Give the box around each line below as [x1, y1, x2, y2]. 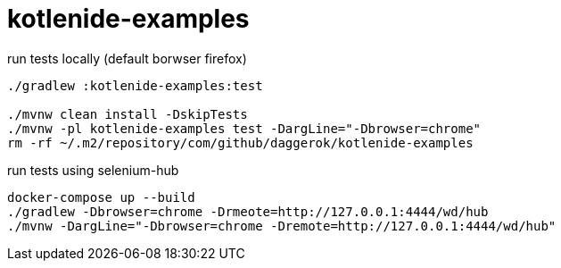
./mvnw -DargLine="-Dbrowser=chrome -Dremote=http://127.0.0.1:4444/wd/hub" [7, 218, 557, 233]
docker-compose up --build [7, 189, 195, 205]
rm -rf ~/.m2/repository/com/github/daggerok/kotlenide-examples [7, 135, 474, 150]
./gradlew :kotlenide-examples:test [7, 78, 263, 93]
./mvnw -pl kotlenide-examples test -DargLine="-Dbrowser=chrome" [7, 121, 482, 136]
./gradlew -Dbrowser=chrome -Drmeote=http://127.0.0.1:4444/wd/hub [7, 204, 489, 219]
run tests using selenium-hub [7, 162, 179, 178]
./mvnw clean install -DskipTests [7, 106, 248, 121]
